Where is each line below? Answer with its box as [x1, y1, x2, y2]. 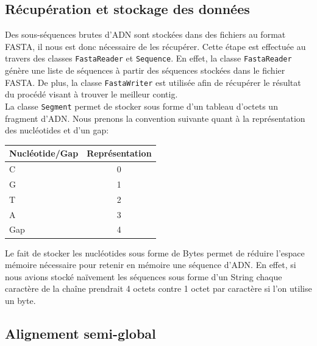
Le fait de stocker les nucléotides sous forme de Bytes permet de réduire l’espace [5, 246, 305, 259]
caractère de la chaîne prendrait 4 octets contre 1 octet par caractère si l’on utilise [5, 282, 312, 295]
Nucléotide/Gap [9, 147, 79, 160]
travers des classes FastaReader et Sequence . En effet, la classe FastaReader [5, 52, 292, 65]
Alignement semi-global [5, 323, 156, 342]
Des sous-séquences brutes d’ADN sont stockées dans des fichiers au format [5, 28, 286, 41]
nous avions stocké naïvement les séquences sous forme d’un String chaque [5, 270, 282, 283]
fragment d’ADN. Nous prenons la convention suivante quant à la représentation [5, 111, 305, 124]
